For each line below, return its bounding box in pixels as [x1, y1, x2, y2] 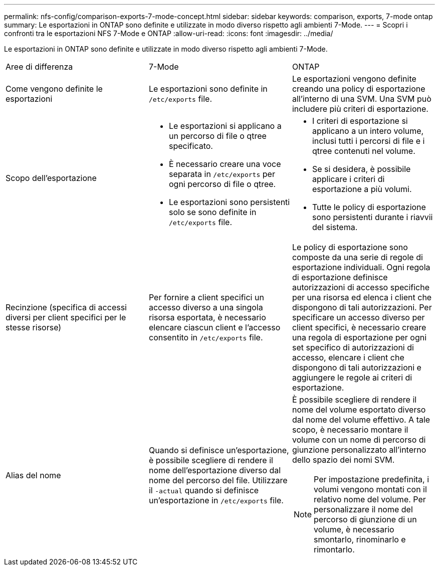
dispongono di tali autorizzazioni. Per [292, 302, 432, 312]
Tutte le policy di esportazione [312, 202, 426, 212]
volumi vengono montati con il [314, 484, 427, 494]
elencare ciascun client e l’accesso [148, 322, 281, 332]
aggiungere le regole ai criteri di [292, 372, 412, 383]
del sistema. [312, 222, 358, 232]
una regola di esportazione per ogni [292, 332, 427, 342]
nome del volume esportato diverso [292, 405, 426, 415]
